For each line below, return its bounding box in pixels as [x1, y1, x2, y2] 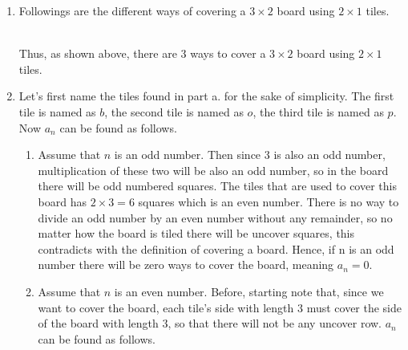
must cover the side [306, 299, 402, 315]
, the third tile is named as [252, 103, 384, 120]
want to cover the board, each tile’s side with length [38, 299, 294, 315]
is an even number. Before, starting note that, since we [114, 283, 384, 299]
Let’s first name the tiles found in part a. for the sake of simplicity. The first [18, 87, 394, 104]
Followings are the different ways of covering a [18, 2, 246, 18]
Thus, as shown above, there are [18, 45, 177, 62]
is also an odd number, [273, 146, 386, 163]
